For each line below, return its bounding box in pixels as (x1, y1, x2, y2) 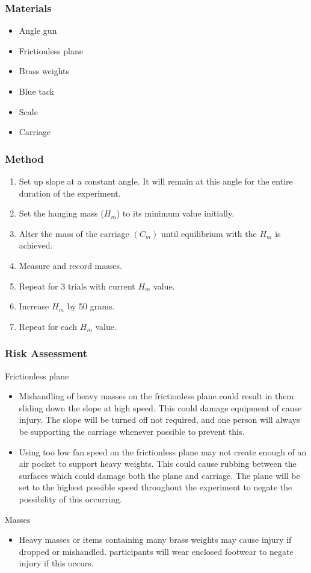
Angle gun (19, 24, 57, 37)
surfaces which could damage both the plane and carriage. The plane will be (19, 469, 300, 481)
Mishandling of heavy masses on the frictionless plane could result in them (19, 390, 294, 402)
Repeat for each (19, 320, 78, 332)
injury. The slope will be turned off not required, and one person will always (19, 413, 300, 426)
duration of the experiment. (19, 186, 121, 199)
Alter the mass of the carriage (19, 227, 129, 239)
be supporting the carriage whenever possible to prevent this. (19, 425, 245, 437)
